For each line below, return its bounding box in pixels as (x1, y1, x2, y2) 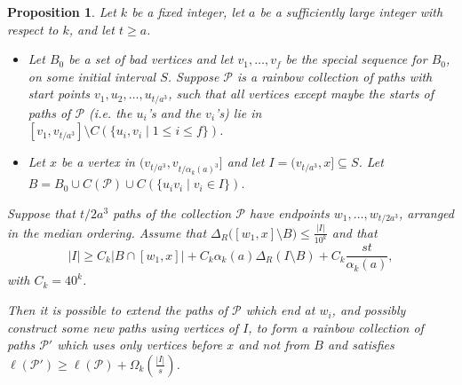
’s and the (147, 103, 202, 122)
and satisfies (327, 335, 394, 354)
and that (331, 223, 378, 241)
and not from (238, 335, 310, 354)
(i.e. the (89, 103, 132, 122)
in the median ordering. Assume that (7, 223, 207, 241)
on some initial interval (28, 67, 156, 85)
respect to (7, 20, 59, 38)
